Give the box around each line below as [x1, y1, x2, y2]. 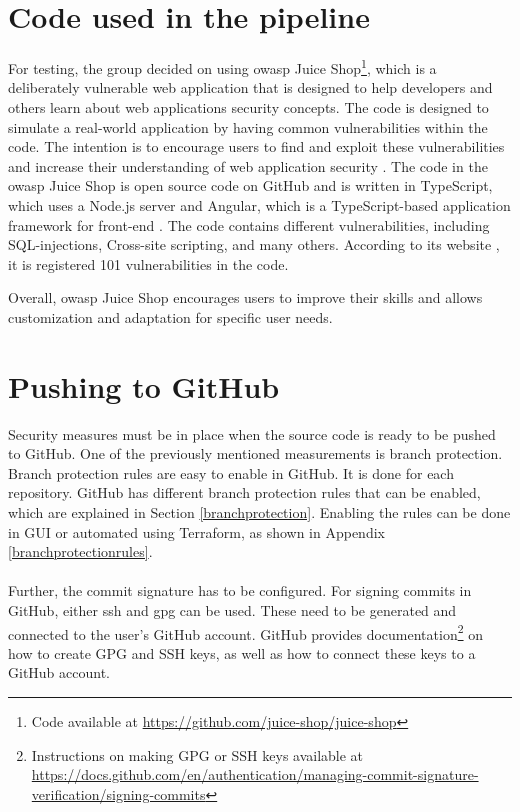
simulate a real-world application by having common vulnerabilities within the [8, 116, 488, 137]
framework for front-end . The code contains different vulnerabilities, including [8, 214, 490, 235]
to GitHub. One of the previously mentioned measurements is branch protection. [8, 443, 503, 464]
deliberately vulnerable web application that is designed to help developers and [8, 77, 493, 98]
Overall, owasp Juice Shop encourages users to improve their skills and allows [8, 287, 483, 308]
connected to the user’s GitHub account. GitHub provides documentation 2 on [8, 620, 483, 644]
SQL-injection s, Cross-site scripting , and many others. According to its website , [8, 234, 500, 255]
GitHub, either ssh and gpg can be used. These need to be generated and [8, 599, 457, 620]
